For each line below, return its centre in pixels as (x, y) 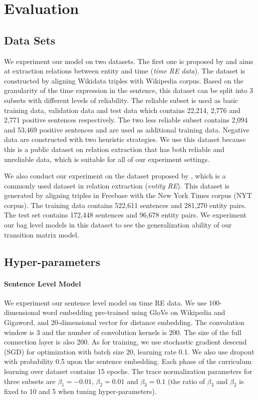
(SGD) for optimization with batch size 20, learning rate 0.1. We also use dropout (129, 351)
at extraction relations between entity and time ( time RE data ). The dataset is (125, 71)
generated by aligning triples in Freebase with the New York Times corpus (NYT (128, 195)
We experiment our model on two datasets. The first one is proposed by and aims (129, 61)
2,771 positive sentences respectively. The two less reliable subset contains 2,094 (126, 120)
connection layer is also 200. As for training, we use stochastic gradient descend (126, 342)
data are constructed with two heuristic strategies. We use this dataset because (125, 139)
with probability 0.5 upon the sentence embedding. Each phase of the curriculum (128, 361)
